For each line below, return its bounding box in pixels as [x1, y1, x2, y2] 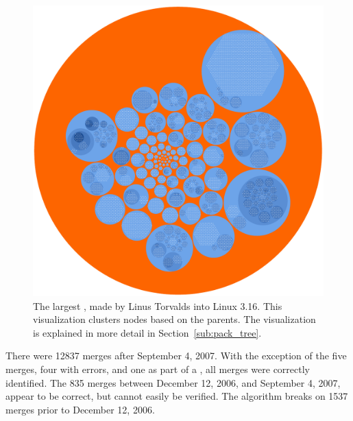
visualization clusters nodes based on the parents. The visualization [33, 312, 316, 326]
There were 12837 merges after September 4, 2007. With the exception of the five [5, 348, 347, 363]
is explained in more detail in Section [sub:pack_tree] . [33, 325, 262, 339]
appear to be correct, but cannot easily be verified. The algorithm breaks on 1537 [5, 389, 348, 403]
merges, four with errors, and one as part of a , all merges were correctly [5, 361, 310, 376]
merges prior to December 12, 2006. [5, 402, 155, 416]
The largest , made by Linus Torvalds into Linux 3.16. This [33, 298, 282, 313]
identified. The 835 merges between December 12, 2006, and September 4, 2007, [5, 375, 341, 389]
